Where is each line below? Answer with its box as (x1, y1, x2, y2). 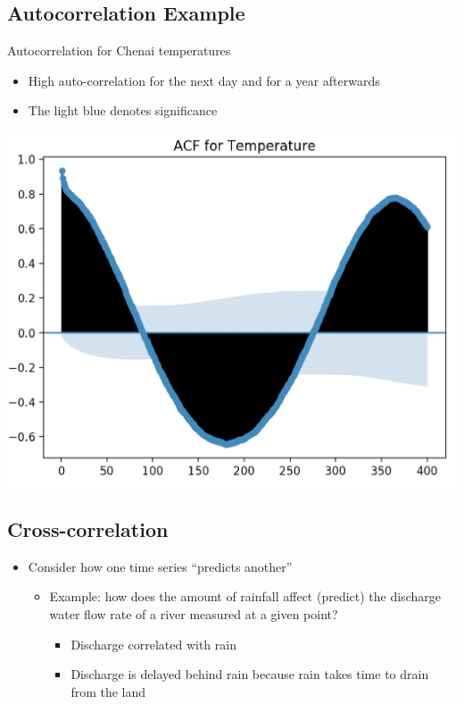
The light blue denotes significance (28, 101, 218, 120)
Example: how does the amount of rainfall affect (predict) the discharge (49, 587, 441, 606)
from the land (70, 682, 146, 700)
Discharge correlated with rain (70, 634, 236, 653)
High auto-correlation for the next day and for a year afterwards (28, 71, 380, 89)
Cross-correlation (7, 515, 169, 543)
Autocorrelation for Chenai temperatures (7, 41, 231, 60)
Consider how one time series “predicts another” (28, 557, 293, 575)
